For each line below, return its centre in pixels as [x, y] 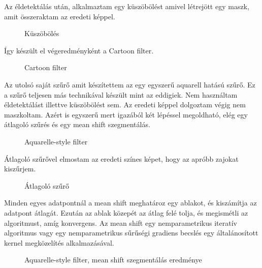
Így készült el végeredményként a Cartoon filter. [79, 50]
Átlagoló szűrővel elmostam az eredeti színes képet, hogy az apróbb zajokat [121, 158]
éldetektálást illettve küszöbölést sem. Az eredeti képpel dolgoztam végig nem [125, 105]
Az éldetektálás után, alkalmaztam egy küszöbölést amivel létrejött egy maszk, [127, 6]
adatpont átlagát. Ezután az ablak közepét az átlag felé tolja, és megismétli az [126, 212]
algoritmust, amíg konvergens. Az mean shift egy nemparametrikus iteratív [121, 222]
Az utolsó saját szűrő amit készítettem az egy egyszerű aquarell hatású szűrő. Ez [130, 84]
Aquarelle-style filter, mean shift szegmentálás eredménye [113, 260]
